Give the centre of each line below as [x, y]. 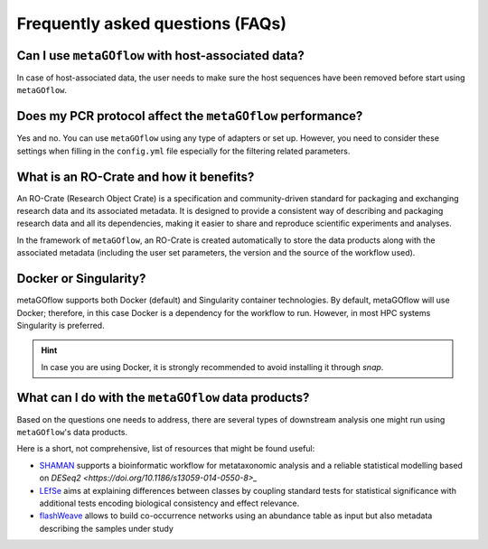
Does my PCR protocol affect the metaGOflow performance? [190, 116]
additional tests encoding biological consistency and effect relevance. [169, 503]
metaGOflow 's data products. [72, 432]
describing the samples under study [106, 528]
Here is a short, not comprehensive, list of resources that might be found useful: [166, 449]
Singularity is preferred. [61, 325]
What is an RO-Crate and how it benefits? [136, 177]
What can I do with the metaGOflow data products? [163, 397]
